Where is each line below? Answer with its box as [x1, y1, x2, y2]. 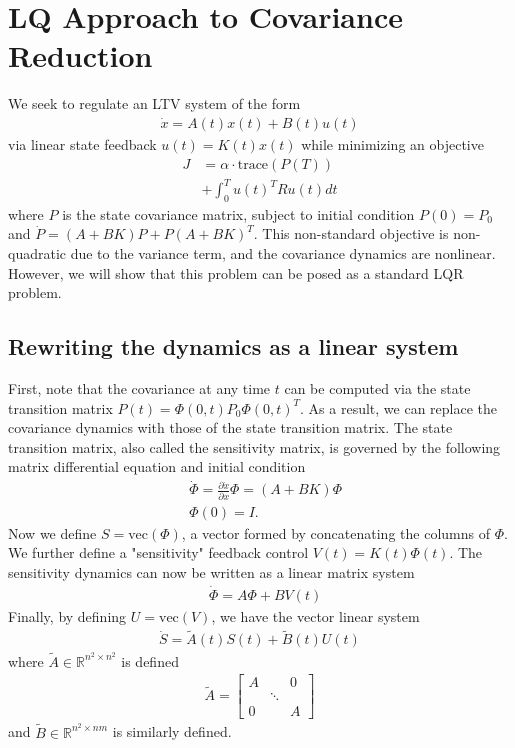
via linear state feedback [8, 133, 157, 154]
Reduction [8, 35, 153, 76]
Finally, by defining [8, 605, 127, 626]
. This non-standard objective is [253, 223, 449, 244]
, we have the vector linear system [211, 605, 420, 626]
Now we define [8, 522, 97, 543]
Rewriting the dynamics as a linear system [8, 331, 459, 362]
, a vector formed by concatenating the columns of [181, 522, 490, 543]
